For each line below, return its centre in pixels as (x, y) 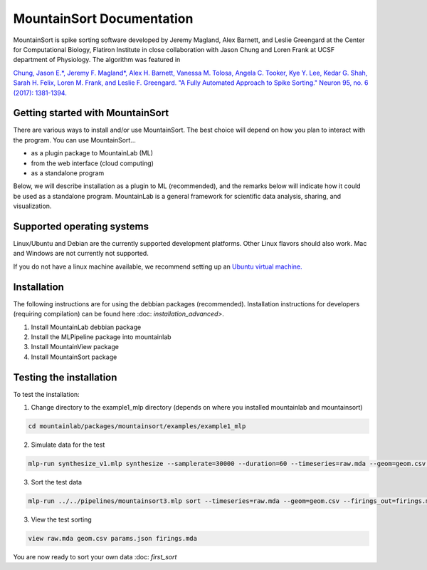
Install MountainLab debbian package (86, 327)
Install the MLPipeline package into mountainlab (101, 337)
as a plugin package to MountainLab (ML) (92, 153)
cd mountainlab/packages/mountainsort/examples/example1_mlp (137, 426)
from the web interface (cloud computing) (93, 163)
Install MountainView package (75, 347)
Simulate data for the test (68, 445)
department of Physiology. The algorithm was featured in (97, 60)
